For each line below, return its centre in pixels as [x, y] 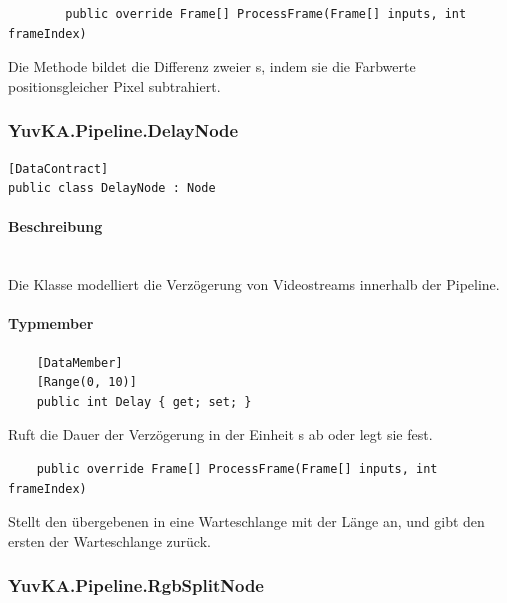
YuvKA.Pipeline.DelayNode [123, 130]
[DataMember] [79, 362]
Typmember [51, 323]
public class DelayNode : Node [112, 188]
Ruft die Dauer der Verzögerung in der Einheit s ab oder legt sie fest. [220, 434]
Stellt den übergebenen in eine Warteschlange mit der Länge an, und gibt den [246, 521]
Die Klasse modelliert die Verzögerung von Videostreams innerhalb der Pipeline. [254, 284]
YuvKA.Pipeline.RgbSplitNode [136, 585]
